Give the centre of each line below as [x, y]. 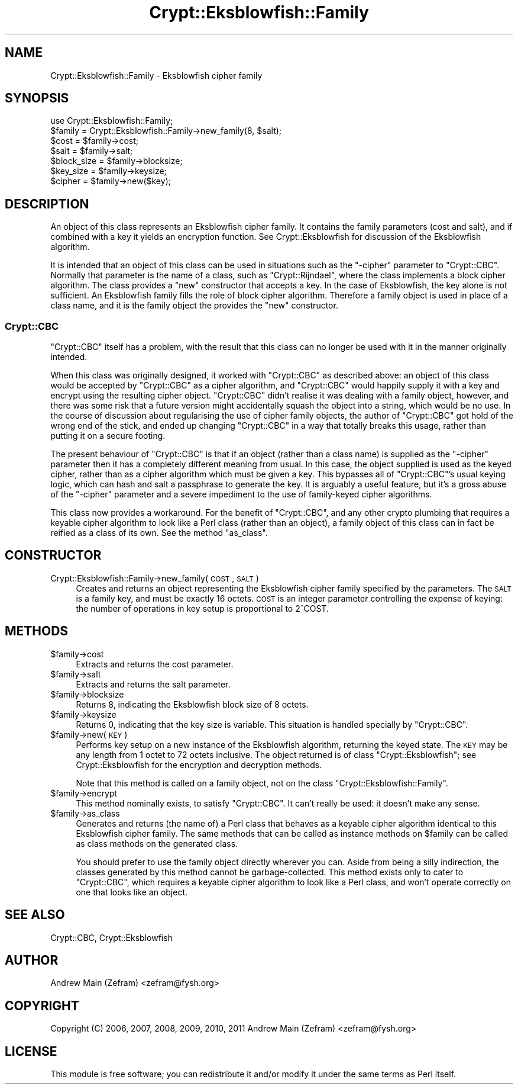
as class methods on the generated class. [157, 843]
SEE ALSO [35, 915]
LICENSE [31, 1051]
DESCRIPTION [47, 204]
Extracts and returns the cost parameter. [155, 664]
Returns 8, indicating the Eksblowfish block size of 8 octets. [192, 704]
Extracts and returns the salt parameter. [153, 684]
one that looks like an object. [132, 892]
